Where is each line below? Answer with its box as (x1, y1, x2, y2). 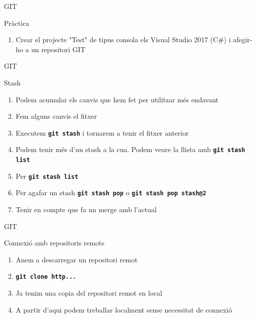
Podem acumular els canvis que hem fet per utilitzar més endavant (15, 94, 219, 104)
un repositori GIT (31, 44, 86, 54)
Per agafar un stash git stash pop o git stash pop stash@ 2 (15, 187, 206, 198)
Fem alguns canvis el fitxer (15, 111, 97, 121)
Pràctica (4, 17, 29, 28)
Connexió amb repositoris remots (4, 238, 105, 248)
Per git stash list (15, 170, 78, 181)
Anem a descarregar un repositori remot (15, 254, 138, 264)
